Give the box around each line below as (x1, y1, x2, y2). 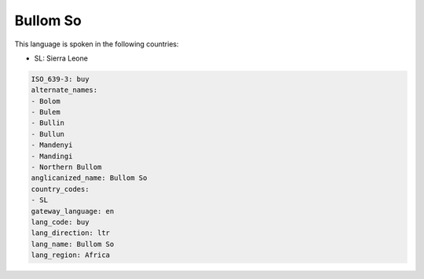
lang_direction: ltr (31, 229, 110, 237)
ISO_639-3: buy (31, 75, 90, 83)
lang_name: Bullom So (31, 240, 115, 248)
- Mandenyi (31, 141, 73, 149)
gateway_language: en (31, 207, 115, 215)
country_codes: (31, 185, 90, 193)
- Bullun (31, 130, 65, 138)
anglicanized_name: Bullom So (31, 174, 148, 182)
